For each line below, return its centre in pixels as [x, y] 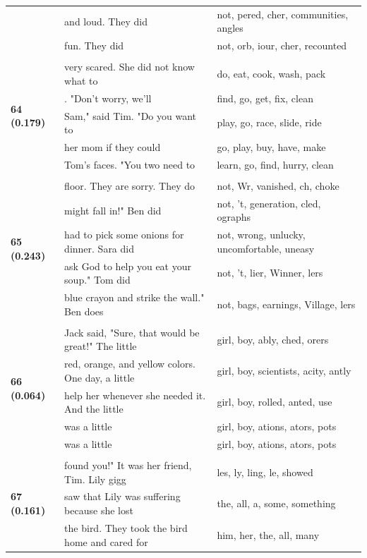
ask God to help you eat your [128, 266]
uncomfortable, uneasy [266, 248]
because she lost [99, 510]
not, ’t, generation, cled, [269, 203]
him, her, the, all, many [268, 534]
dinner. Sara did [99, 248]
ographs [234, 217]
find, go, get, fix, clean [265, 98]
